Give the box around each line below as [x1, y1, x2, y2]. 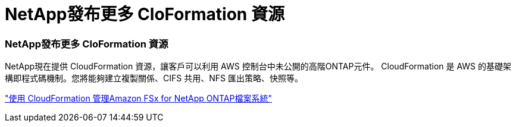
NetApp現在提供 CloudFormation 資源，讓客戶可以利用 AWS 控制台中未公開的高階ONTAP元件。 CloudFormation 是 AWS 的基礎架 [5, 61, 512, 72]
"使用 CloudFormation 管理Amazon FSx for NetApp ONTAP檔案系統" [5, 93, 272, 104]
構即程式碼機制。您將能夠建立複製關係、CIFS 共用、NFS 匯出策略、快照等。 [5, 73, 303, 84]
